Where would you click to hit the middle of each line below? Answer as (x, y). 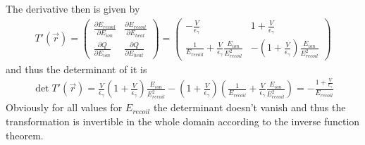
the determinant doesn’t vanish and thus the (249, 107)
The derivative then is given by (73, 8)
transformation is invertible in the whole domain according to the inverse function (183, 121)
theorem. (25, 135)
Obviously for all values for (64, 107)
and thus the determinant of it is (76, 69)
